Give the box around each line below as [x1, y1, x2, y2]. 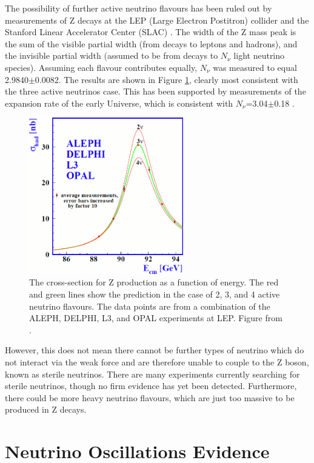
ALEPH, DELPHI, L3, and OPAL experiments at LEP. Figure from [29, 311, 282, 324]
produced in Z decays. [5, 403, 87, 416]
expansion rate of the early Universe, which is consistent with [5, 96, 233, 109]
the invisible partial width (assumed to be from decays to [5, 49, 218, 62]
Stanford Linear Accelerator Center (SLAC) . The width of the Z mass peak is [5, 25, 296, 38]
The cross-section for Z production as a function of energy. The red [29, 276, 279, 288]
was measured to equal [213, 61, 297, 73]
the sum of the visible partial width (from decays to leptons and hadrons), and [5, 37, 298, 50]
